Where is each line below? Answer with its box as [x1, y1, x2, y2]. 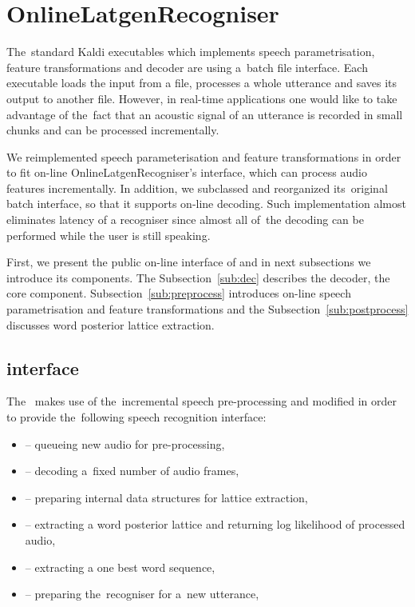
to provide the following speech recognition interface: [6, 409, 267, 425]
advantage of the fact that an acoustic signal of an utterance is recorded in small [6, 106, 403, 122]
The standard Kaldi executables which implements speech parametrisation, [6, 43, 375, 60]
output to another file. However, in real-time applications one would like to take [6, 90, 397, 106]
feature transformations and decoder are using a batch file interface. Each [6, 58, 368, 75]
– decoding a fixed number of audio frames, [25, 462, 239, 479]
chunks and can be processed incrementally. [6, 122, 219, 138]
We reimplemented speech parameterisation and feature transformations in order [6, 148, 401, 165]
